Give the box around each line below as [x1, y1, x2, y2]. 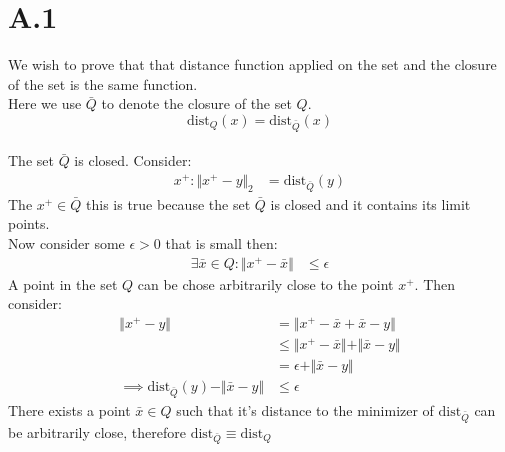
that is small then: [165, 232, 278, 253]
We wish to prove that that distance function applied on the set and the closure [8, 54, 497, 75]
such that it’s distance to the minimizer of [176, 399, 434, 420]
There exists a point [8, 399, 131, 420]
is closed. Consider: [74, 150, 192, 171]
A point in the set [8, 273, 118, 294]
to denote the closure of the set [101, 93, 292, 114]
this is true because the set [86, 193, 251, 214]
